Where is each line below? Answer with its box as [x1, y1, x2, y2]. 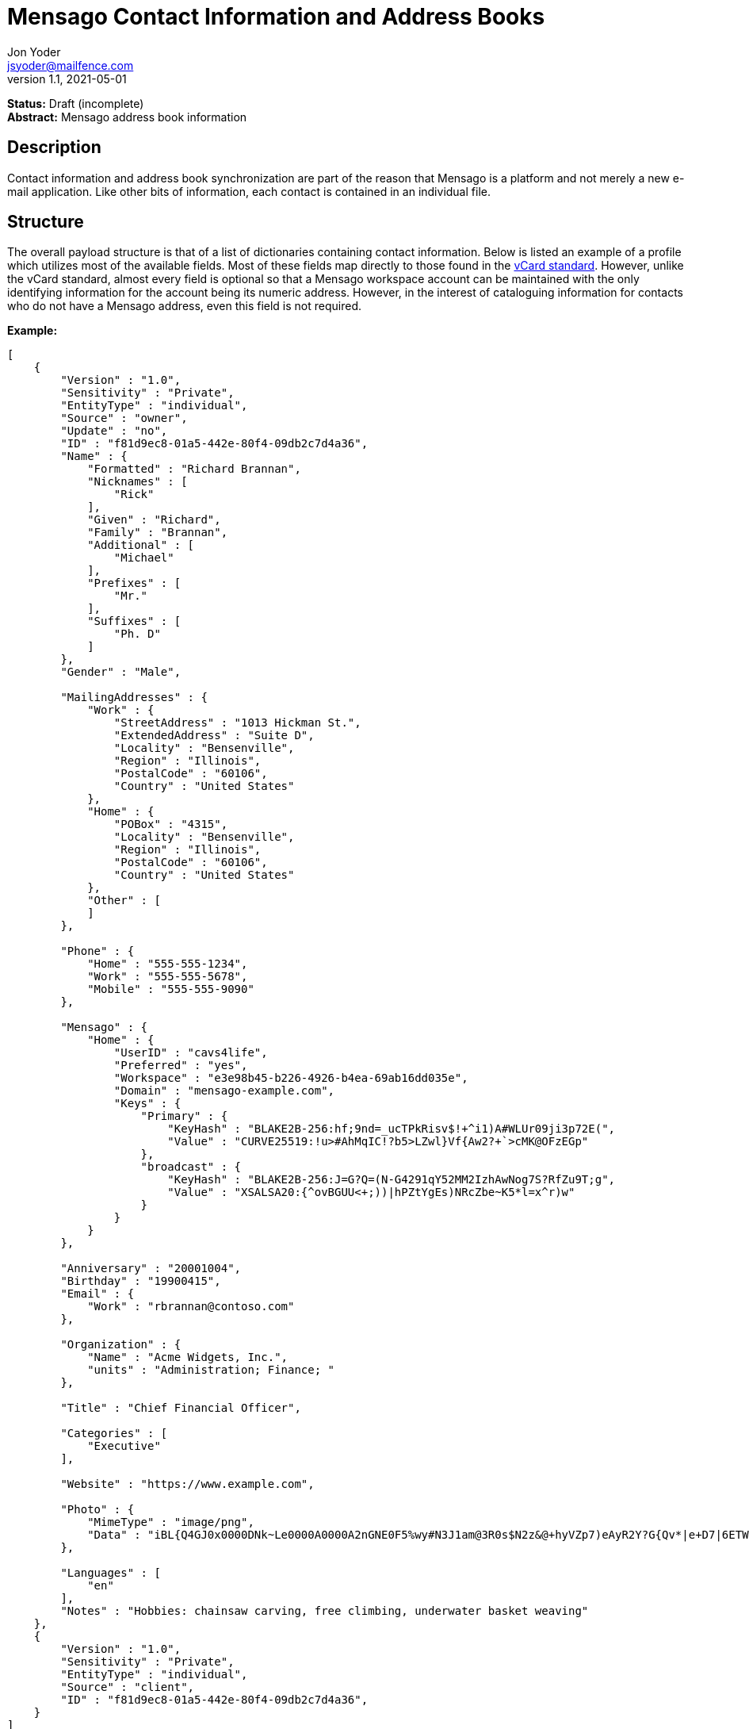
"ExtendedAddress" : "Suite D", [113, 729, 315, 742]
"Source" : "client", [60, 1681, 195, 1694]
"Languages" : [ [60, 1566, 161, 1580]
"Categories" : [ [60, 1427, 168, 1440]
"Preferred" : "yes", [113, 1059, 248, 1072]
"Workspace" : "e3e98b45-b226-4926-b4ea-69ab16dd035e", [113, 1072, 468, 1085]
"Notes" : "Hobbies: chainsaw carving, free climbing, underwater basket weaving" [60, 1604, 589, 1618]
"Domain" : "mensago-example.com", [113, 1084, 335, 1098]
